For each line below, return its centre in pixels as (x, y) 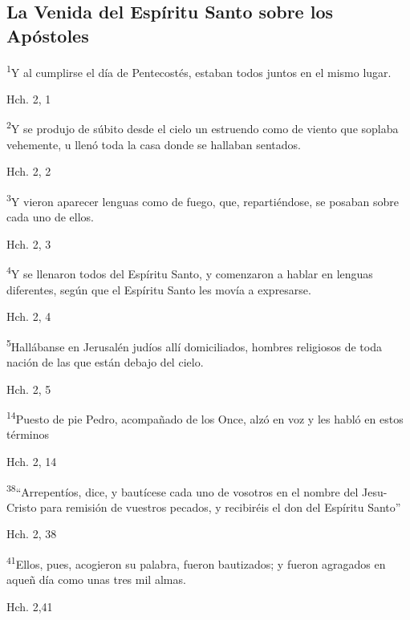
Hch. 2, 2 (29, 171)
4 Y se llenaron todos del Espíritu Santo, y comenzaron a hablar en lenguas (190, 272)
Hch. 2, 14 (32, 462)
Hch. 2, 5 (29, 389)
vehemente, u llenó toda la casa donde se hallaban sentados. (154, 144)
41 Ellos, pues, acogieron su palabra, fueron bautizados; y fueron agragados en (196, 563)
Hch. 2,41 (30, 606)
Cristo (22, 507)
